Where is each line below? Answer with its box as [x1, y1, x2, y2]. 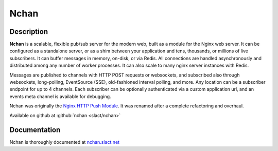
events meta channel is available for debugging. [9, 93, 111, 100]
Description [9, 27, 48, 36]
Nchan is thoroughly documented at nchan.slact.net [9, 139, 120, 145]
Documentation [9, 126, 61, 135]
